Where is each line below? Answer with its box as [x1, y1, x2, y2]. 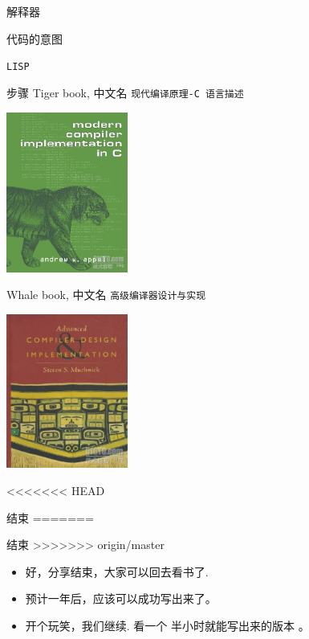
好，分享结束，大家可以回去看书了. [25, 563, 209, 580]
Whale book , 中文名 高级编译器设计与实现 [6, 286, 206, 303]
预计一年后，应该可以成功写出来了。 [25, 590, 217, 607]
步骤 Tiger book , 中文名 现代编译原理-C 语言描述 [6, 84, 244, 100]
